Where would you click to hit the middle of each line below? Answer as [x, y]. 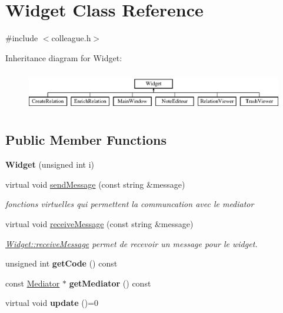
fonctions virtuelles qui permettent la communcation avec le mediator [130, 204]
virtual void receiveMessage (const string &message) [99, 224]
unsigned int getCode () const [61, 263]
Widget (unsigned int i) [50, 164]
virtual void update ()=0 [52, 303]
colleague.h [71, 38]
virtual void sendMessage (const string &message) [95, 184]
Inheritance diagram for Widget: [64, 57]
